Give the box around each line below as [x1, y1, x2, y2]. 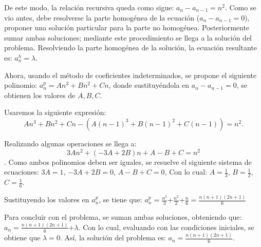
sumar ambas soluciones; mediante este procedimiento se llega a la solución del [4, 32, 252, 43]
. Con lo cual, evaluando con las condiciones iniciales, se [78, 221, 254, 232]
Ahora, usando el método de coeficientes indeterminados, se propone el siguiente [4, 69, 257, 80]
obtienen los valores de [4, 89, 76, 100]
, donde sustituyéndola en [108, 80, 190, 90]
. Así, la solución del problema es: [60, 232, 166, 243]
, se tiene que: [99, 194, 142, 205]
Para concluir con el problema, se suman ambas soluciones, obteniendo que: [4, 212, 242, 222]
